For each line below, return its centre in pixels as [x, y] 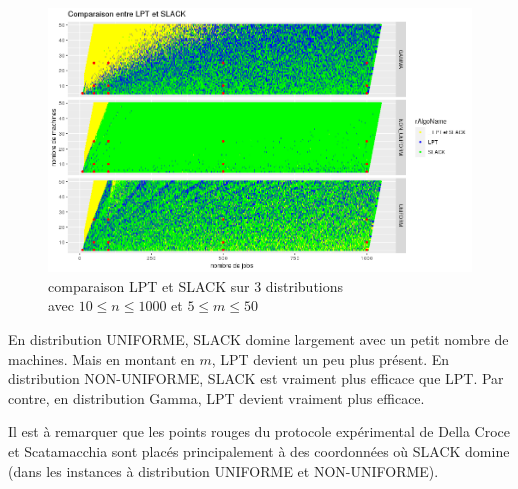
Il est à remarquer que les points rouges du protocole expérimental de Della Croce [259, 431]
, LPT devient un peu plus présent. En [330, 358]
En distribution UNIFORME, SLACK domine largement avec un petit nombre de [258, 338]
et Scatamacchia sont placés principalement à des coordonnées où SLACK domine [259, 450]
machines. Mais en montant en [101, 358]
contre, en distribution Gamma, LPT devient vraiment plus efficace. [216, 397]
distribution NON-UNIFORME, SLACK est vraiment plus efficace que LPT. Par [256, 378]
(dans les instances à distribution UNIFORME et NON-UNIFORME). [223, 470]
